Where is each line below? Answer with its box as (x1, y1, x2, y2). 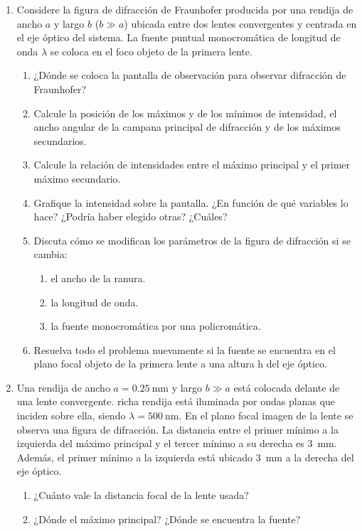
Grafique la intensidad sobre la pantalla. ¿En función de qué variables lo (33, 195, 348, 210)
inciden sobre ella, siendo (16, 408, 126, 423)
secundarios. (33, 133, 87, 148)
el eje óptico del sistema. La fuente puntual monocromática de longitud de (16, 30, 341, 45)
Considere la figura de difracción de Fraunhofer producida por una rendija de (16, 2, 353, 16)
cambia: (33, 247, 68, 262)
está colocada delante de (233, 380, 340, 395)
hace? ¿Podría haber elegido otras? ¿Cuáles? (33, 209, 228, 224)
